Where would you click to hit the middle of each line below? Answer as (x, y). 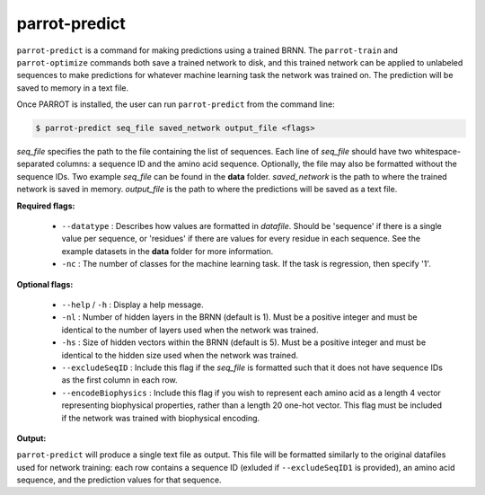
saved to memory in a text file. (73, 88)
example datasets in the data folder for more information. (168, 251)
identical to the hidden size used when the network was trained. (180, 355)
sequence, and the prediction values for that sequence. (119, 480)
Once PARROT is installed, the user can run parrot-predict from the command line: (176, 104)
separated (35, 164)
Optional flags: (45, 284)
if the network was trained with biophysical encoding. (161, 418)
